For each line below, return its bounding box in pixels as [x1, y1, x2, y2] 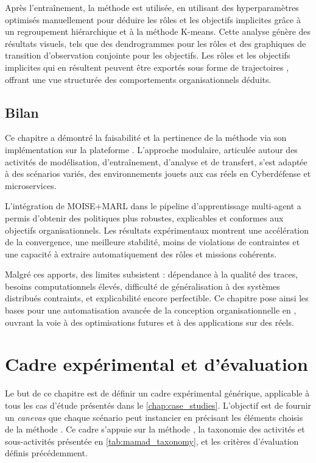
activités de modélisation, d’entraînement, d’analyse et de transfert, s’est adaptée [5, 155, 307, 168]
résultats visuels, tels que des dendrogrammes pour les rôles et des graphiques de [5, 37, 306, 49]
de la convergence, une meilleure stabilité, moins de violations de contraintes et [5, 235, 300, 248]
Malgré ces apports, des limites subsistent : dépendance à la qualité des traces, [5, 268, 298, 281]
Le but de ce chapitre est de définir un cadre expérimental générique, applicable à [5, 387, 310, 400]
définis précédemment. [5, 447, 88, 459]
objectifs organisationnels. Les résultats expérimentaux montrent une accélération [5, 223, 309, 236]
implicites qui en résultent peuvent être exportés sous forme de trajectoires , [5, 60, 289, 73]
